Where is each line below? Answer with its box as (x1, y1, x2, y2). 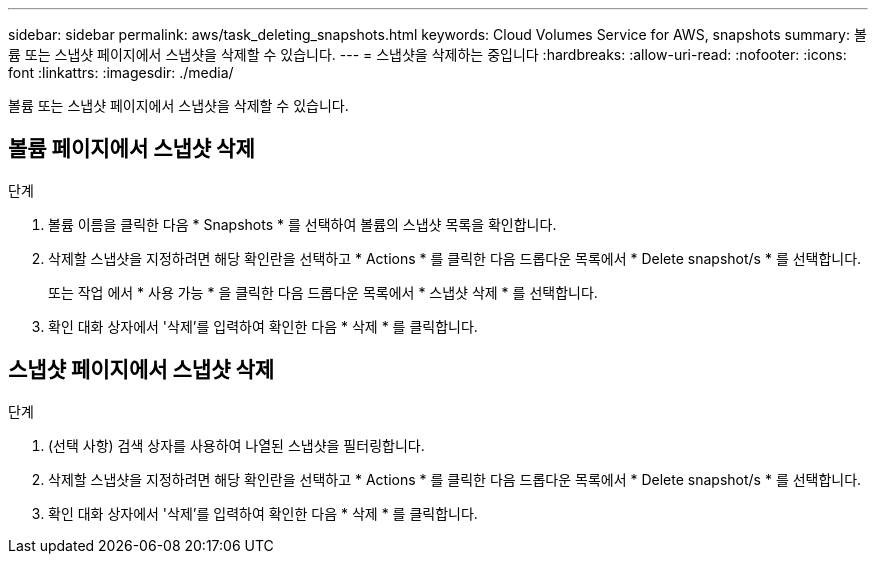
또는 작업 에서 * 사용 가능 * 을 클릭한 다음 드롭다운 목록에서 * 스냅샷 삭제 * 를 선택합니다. (48, 283, 598, 301)
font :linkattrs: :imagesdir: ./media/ (8, 64, 234, 81)
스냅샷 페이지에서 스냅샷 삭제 (8, 357, 275, 383)
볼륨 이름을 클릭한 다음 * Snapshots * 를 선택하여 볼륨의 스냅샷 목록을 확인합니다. (48, 215, 557, 233)
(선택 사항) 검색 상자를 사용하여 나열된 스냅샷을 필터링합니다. (48, 436, 425, 454)
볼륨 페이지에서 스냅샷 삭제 (8, 136, 255, 162)
